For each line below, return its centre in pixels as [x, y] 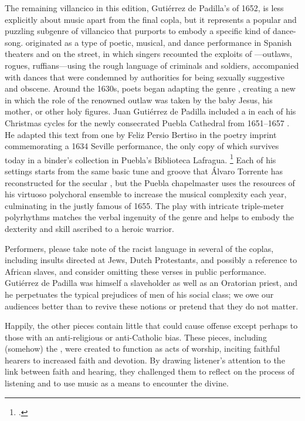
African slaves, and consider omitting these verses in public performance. [135, 271]
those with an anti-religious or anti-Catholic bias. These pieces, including [136, 337]
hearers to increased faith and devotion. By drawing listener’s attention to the [145, 360]
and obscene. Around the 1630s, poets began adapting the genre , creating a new [150, 88]
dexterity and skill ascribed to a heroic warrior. [89, 228]
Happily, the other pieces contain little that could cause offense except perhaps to [151, 326]
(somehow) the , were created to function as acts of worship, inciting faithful [143, 348]
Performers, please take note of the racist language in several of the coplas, [139, 248]
